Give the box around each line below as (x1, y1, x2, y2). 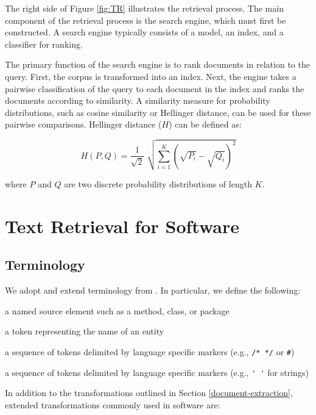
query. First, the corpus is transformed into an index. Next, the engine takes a (5, 70, 297, 82)
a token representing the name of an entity (5, 325, 164, 337)
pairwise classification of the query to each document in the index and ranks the (5, 82, 304, 95)
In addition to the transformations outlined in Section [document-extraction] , (5, 386, 293, 399)
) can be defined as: (169, 118, 242, 131)
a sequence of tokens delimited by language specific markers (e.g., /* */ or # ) (5, 345, 295, 358)
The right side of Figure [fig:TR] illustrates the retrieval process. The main (5, 2, 284, 14)
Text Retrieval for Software (5, 213, 240, 238)
